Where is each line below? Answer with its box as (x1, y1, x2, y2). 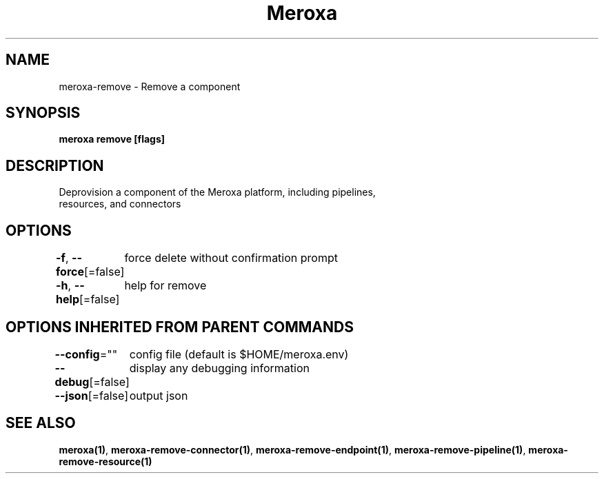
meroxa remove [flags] (59, 133, 165, 145)
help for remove (124, 278, 207, 293)
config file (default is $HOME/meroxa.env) (129, 347, 349, 361)
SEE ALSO (6, 414, 76, 432)
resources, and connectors (59, 198, 181, 210)
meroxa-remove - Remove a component (59, 80, 241, 92)
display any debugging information (129, 360, 310, 375)
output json (129, 388, 188, 402)
